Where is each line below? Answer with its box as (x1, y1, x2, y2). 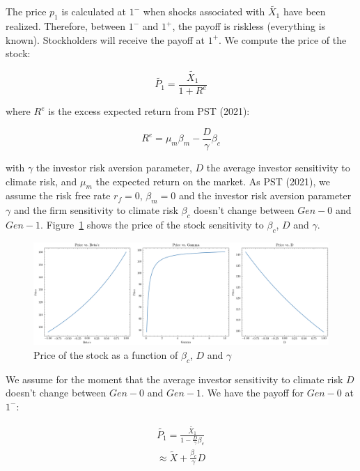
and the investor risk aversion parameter (178, 188, 352, 203)
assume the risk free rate (6, 188, 111, 203)
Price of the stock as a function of (33, 347, 178, 362)
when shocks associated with (143, 4, 265, 19)
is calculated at (61, 4, 127, 19)
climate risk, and (6, 173, 77, 188)
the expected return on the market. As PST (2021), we (95, 173, 330, 188)
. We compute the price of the (219, 32, 347, 47)
